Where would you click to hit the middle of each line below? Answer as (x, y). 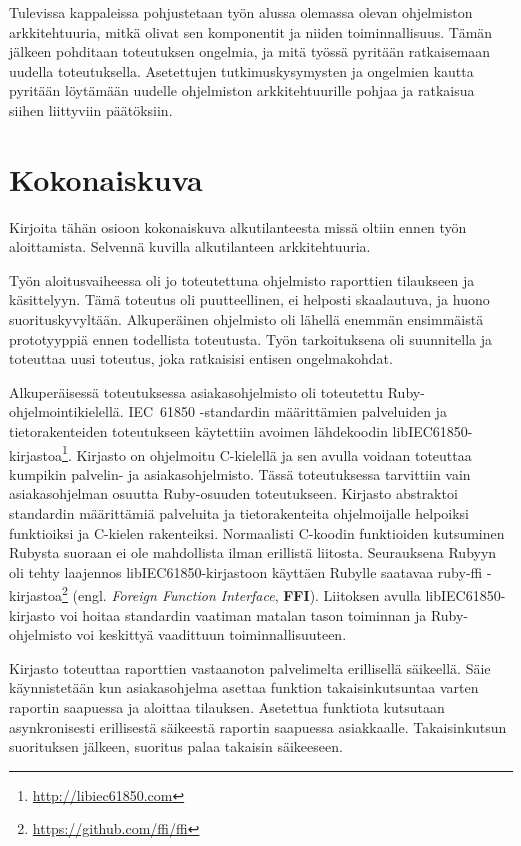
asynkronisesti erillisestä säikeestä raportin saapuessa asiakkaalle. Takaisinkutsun (258, 726)
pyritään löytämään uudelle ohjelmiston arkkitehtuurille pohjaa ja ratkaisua (242, 90)
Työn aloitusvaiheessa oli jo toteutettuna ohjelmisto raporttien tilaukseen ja (242, 279)
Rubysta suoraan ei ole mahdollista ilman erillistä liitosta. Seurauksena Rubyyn (253, 552)
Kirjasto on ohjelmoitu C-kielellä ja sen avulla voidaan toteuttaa (274, 454)
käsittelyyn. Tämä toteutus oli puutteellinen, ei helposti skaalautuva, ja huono (249, 299)
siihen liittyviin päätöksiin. (91, 109)
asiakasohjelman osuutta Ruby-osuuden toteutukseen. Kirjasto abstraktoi (233, 493)
